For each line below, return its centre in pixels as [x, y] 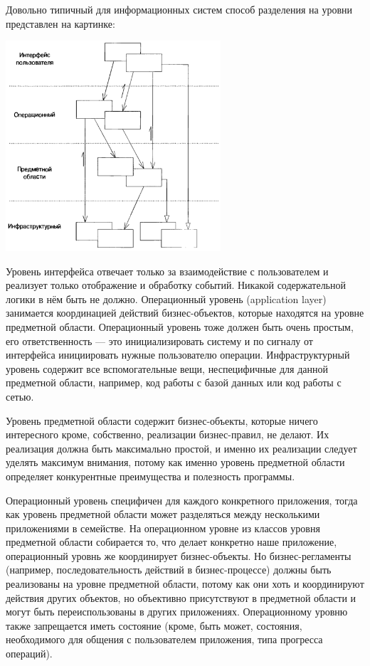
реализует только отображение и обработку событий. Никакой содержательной [176, 285]
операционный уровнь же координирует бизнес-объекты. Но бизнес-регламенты [179, 555]
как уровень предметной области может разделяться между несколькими [163, 514]
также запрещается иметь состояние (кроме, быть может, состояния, [154, 625]
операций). [29, 654]
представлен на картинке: [60, 23]
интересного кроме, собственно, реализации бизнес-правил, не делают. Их [168, 434]
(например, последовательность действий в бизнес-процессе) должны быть [169, 570]
